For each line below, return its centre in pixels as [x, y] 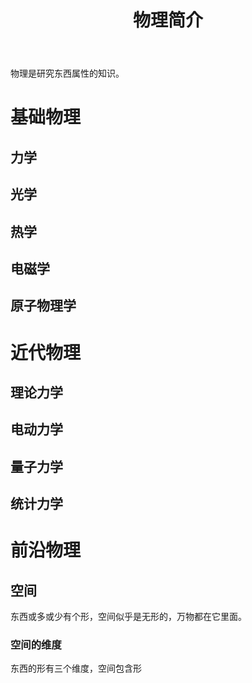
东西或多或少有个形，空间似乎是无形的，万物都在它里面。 [128, 617]
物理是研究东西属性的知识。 [67, 73]
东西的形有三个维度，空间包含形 [76, 668]
